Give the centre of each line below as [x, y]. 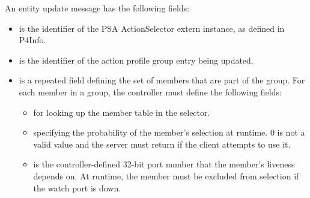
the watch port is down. [77, 187]
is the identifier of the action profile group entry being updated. [136, 60]
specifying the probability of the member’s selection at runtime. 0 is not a [169, 132]
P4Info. [32, 40]
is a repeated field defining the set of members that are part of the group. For [162, 80]
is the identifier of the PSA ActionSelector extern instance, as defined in [152, 28]
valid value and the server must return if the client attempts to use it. [162, 144]
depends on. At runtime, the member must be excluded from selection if [166, 175]
